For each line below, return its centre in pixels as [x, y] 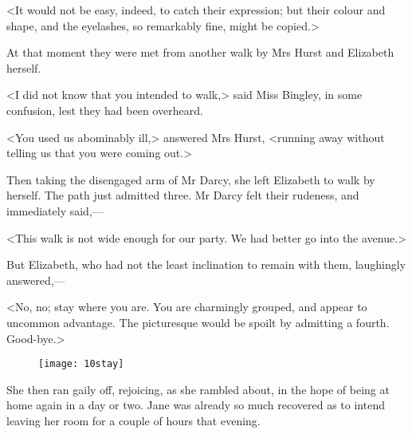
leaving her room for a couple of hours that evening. [133, 420]
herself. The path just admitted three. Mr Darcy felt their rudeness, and [183, 195]
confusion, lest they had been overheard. [105, 110]
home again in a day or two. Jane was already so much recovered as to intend [196, 405]
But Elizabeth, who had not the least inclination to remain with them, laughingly [206, 264]
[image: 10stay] [81, 364]
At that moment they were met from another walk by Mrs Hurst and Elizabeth [200, 52]
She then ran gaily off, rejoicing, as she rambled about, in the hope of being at [198, 389]
